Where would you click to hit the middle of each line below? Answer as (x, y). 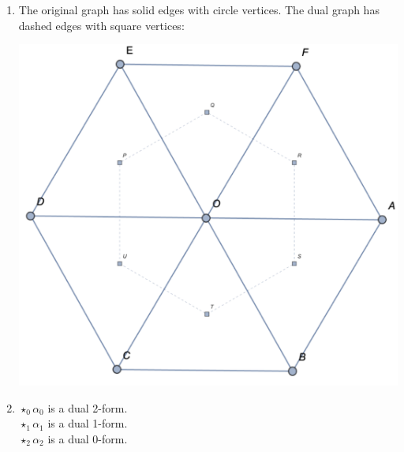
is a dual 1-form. (88, 423)
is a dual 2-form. (88, 407)
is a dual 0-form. (88, 438)
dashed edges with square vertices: (101, 25)
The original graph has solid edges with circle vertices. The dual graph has (199, 9)
